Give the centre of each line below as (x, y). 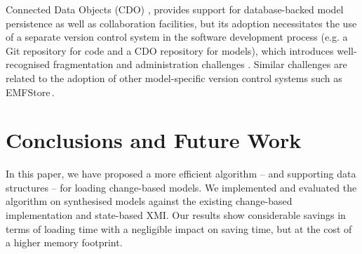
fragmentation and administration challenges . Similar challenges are (200, 64)
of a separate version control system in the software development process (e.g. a (177, 37)
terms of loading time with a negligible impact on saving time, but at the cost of (179, 228)
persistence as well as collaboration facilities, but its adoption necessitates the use (181, 23)
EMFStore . (30, 92)
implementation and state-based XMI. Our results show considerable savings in (176, 215)
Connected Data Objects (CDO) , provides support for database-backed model (175, 9)
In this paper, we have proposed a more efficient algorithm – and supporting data (181, 174)
